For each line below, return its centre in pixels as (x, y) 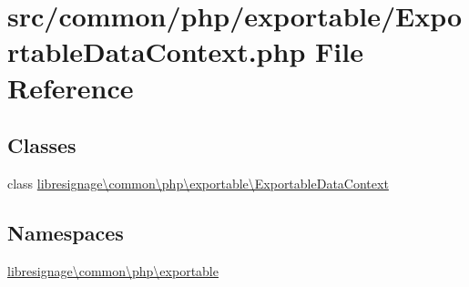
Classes (42, 145)
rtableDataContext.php (157, 51)
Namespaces (66, 232)
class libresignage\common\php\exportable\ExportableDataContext (198, 183)
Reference (71, 87)
